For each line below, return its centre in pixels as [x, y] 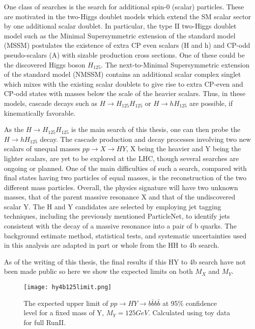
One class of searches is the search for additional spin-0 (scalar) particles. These [124, 6]
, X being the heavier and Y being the [184, 148]
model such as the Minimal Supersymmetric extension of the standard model [120, 35]
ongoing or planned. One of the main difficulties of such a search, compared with [126, 168]
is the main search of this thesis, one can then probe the [156, 129]
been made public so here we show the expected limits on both [99, 271]
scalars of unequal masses [42, 148]
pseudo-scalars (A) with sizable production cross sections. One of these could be [124, 54]
